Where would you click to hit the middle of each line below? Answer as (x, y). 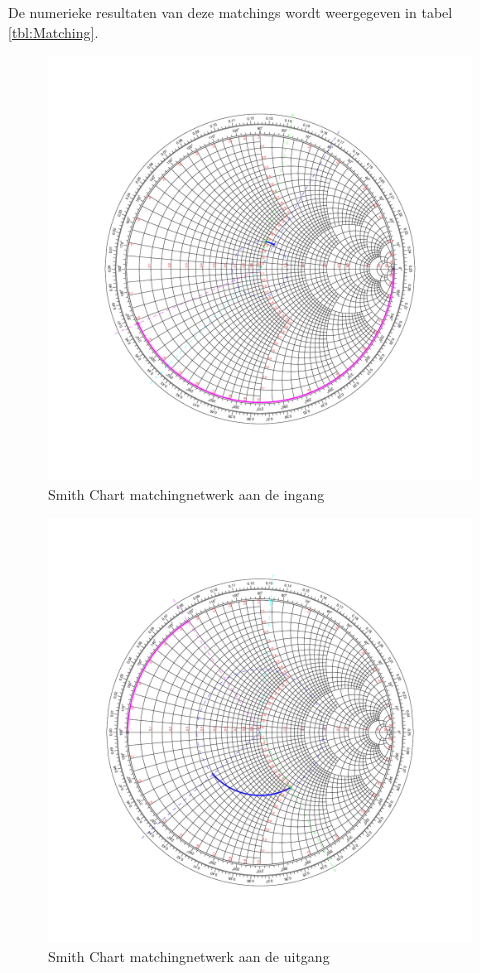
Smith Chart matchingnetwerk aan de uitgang (189, 955)
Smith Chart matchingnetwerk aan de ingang (186, 493)
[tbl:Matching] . (53, 31)
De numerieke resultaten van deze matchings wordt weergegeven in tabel (230, 12)
